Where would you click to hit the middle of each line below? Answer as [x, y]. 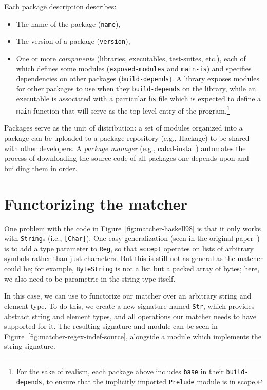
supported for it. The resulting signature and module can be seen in [111, 326]
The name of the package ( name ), [68, 23]
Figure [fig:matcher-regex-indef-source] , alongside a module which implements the [133, 336]
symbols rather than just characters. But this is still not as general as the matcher [133, 258]
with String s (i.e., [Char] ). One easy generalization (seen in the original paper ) [132, 238]
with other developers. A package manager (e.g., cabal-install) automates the [125, 148]
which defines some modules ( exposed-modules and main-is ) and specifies [134, 68]
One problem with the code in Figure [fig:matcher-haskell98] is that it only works [132, 228]
